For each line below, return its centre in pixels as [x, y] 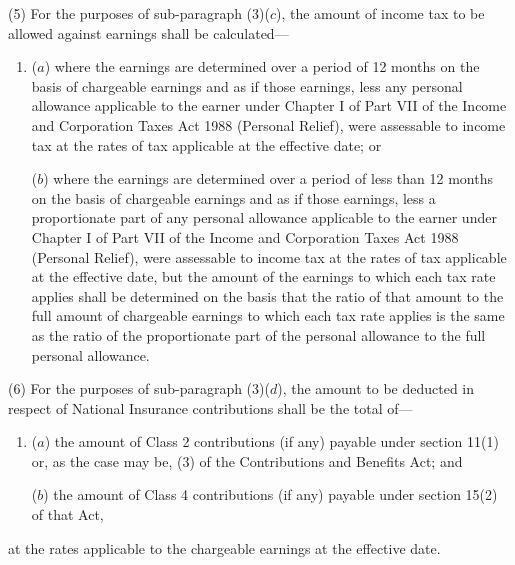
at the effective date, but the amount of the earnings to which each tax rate [263, 276]
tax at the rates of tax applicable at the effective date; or [206, 144]
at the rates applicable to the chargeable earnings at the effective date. [224, 547]
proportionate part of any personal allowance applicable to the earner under [264, 217]
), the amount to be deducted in [376, 388]
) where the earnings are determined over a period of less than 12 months [268, 178]
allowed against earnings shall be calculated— [148, 32]
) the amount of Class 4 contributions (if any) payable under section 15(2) [270, 494]
